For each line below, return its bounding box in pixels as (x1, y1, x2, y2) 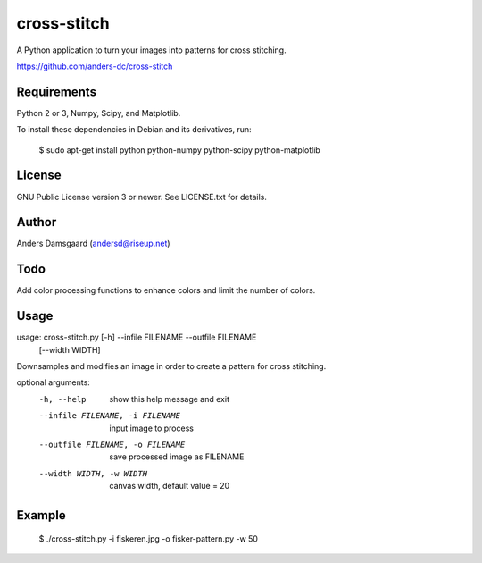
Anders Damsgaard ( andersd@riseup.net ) (16, 238, 170, 249)
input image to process (109, 423, 194, 433)
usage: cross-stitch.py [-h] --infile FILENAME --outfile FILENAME (16, 332, 257, 343)
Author (16, 214, 57, 230)
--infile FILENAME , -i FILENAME (38, 411, 180, 421)
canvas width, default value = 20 (109, 481, 230, 492)
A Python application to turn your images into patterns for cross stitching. (16, 45, 287, 55)
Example (16, 508, 66, 523)
